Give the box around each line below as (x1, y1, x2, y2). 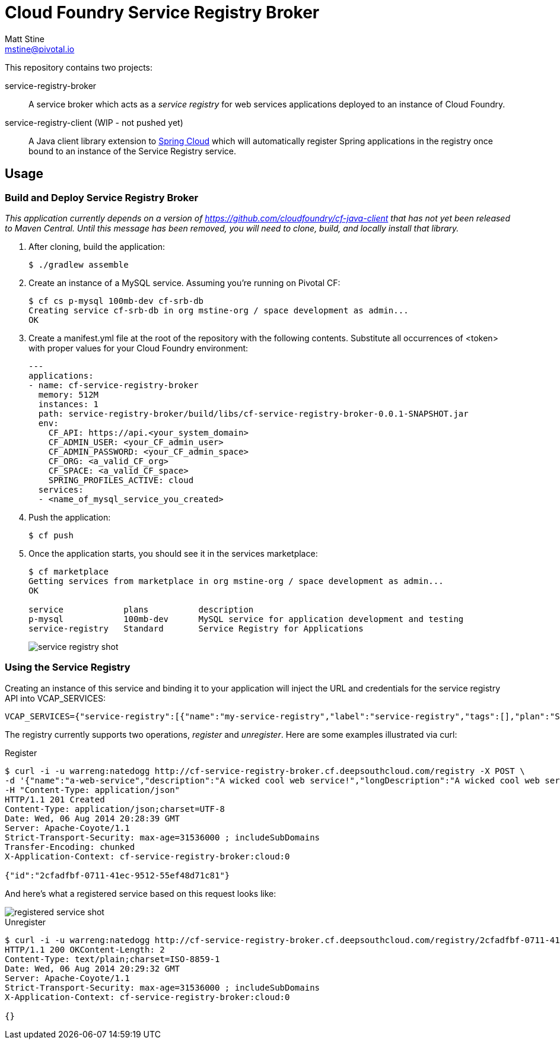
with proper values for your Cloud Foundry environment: (28, 342, 249, 353)
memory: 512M (38, 389, 99, 399)
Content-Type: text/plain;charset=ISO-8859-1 (5, 954, 220, 964)
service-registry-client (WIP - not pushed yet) (5, 117, 183, 128)
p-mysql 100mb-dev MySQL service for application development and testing (28, 614, 464, 624)
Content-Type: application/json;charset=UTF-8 (5, 804, 225, 814)
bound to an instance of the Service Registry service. (28, 145, 236, 156)
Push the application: (28, 512, 111, 522)
